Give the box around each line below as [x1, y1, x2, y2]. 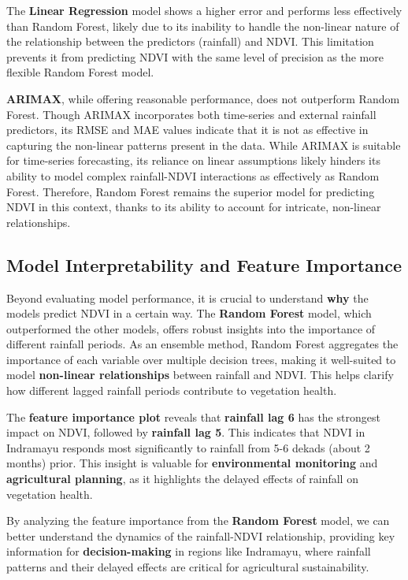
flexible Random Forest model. [6, 64, 154, 80]
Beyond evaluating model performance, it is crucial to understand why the [6, 289, 369, 306]
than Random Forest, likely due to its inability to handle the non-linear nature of [6, 17, 399, 34]
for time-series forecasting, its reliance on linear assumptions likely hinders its [6, 152, 380, 169]
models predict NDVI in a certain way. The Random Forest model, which [6, 305, 372, 322]
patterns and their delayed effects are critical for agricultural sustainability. [6, 559, 369, 575]
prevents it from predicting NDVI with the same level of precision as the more [6, 48, 384, 65]
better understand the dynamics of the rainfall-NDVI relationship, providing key [6, 527, 395, 544]
